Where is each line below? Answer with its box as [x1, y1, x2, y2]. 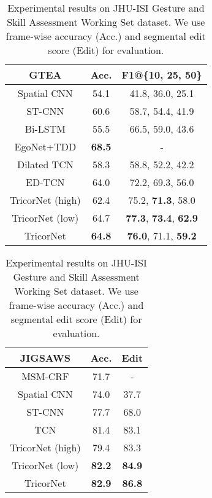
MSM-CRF [21, 369, 69, 383]
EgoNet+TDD [14, 139, 77, 154]
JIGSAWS [20, 351, 70, 365]
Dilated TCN [17, 157, 74, 171]
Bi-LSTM [25, 122, 66, 136]
